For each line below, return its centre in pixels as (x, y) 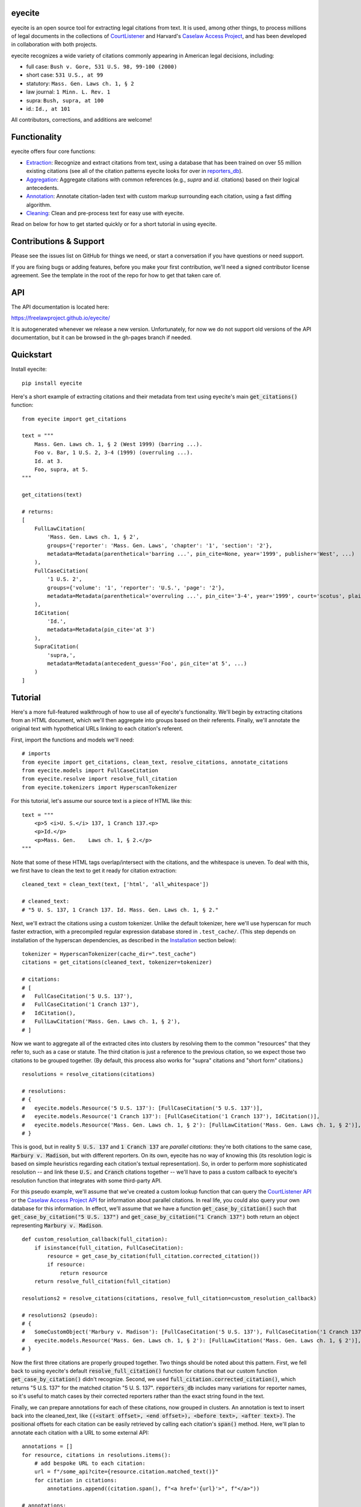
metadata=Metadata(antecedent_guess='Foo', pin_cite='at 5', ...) (147, 664)
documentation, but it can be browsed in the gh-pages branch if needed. (101, 338)
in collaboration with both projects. (54, 45)
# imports (36, 754)
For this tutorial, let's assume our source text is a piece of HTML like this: (101, 801)
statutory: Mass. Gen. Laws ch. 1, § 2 (80, 83)
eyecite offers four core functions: (54, 151)
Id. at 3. (48, 461)
